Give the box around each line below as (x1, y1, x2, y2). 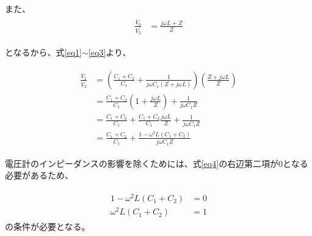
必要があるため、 (5, 169, 73, 182)
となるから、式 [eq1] (5, 46, 82, 59)
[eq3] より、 (88, 46, 131, 59)
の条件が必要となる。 (5, 220, 90, 233)
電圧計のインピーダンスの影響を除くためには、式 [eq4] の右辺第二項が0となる (5, 157, 308, 169)
